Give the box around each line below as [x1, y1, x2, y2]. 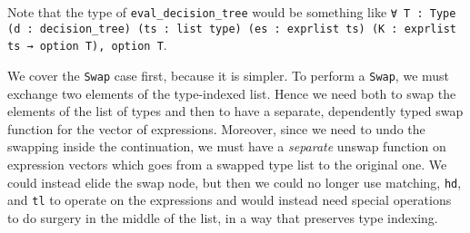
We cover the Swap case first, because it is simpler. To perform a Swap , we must [7, 65, 450, 84]
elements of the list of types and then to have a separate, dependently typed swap [7, 102, 464, 121]
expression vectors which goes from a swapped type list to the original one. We [7, 155, 447, 173]
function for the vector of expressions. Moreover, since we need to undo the [7, 119, 425, 138]
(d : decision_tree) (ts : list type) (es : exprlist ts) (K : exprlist [7, 22, 456, 35]
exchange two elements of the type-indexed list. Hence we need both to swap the [7, 83, 456, 102]
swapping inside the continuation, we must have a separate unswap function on [7, 137, 446, 156]
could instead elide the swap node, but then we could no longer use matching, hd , [7, 172, 462, 191]
